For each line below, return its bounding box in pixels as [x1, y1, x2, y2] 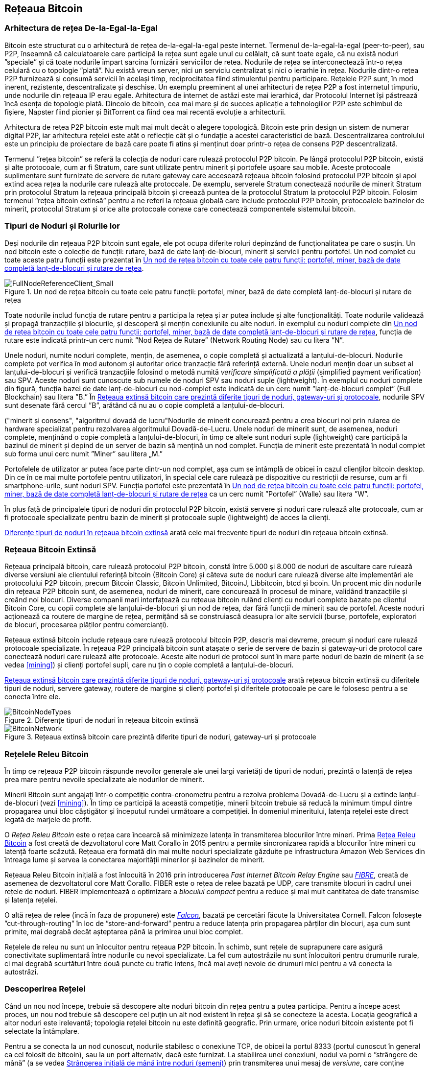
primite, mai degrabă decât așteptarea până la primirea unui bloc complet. [4, 927, 243, 936]
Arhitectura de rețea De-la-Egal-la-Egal [4, 23, 158, 33]
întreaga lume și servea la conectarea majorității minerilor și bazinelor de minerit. [4, 855, 265, 864]
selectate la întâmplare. [4, 1026, 79, 1035]
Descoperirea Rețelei [4, 984, 86, 994]
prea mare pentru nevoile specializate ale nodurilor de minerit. [4, 775, 205, 784]
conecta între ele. [4, 692, 61, 701]
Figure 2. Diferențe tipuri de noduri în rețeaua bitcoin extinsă [4, 716, 199, 725]
